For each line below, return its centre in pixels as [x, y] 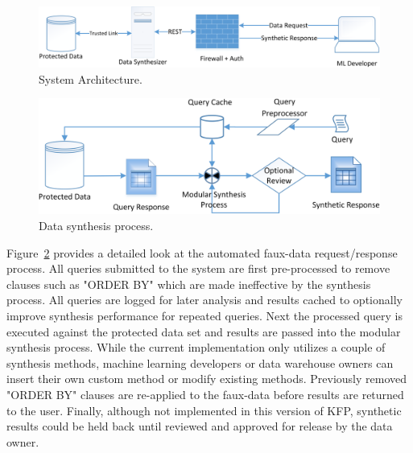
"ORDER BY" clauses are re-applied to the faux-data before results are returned [205, 394]
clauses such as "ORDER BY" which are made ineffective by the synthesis [189, 284]
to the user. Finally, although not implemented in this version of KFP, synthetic [204, 410]
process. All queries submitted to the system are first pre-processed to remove [198, 268]
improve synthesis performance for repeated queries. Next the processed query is [204, 316]
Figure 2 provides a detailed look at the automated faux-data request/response [202, 252]
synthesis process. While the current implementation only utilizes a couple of [196, 347]
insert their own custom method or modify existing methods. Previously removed [206, 379]
